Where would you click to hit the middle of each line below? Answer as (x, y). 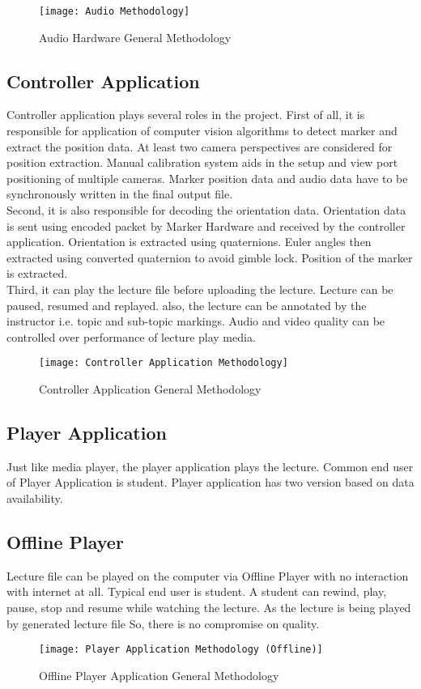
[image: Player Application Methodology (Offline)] (181, 650)
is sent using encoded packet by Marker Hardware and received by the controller (206, 225)
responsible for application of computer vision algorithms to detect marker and (202, 131)
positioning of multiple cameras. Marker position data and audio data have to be (207, 178)
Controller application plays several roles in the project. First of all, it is (186, 115)
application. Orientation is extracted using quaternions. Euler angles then (189, 242)
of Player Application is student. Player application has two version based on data (210, 482)
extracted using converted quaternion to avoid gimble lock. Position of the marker (210, 257)
